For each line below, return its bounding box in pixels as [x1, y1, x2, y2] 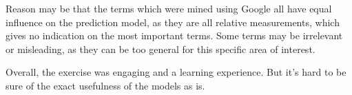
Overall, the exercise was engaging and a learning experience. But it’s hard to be [6, 65, 346, 79]
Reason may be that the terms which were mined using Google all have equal [6, 1, 332, 15]
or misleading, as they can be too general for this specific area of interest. [6, 41, 315, 56]
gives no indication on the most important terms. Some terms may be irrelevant [6, 28, 343, 43]
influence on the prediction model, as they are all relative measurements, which [6, 14, 340, 29]
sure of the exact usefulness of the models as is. [6, 78, 205, 92]
